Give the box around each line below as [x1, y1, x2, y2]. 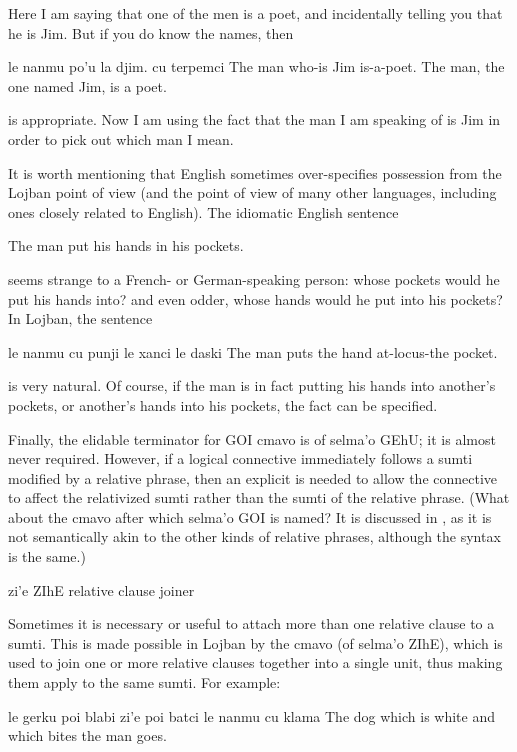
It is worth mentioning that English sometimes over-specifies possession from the [8, 162, 502, 183]
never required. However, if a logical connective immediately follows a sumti [8, 448, 473, 469]
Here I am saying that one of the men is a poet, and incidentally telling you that [8, 3, 503, 23]
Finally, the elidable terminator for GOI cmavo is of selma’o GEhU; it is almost [8, 428, 496, 449]
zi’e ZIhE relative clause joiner [8, 579, 195, 600]
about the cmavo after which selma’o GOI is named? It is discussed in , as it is [8, 506, 492, 527]
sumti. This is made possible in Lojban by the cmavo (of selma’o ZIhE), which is [8, 632, 503, 653]
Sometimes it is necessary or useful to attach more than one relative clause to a [8, 613, 495, 634]
